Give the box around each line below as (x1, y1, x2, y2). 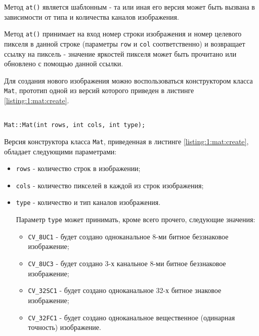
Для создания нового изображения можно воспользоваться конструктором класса (4, 75, 253, 86)
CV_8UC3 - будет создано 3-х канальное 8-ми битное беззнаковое (28, 258, 226, 269)
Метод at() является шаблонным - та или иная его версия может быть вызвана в (4, 2, 255, 12)
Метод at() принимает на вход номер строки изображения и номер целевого (4, 28, 242, 39)
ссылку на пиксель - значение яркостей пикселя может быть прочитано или (4, 48, 237, 59)
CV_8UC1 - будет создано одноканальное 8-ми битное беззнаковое (28, 231, 229, 241)
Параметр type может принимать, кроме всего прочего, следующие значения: (16, 214, 255, 225)
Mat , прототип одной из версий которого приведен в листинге (4, 85, 194, 96)
